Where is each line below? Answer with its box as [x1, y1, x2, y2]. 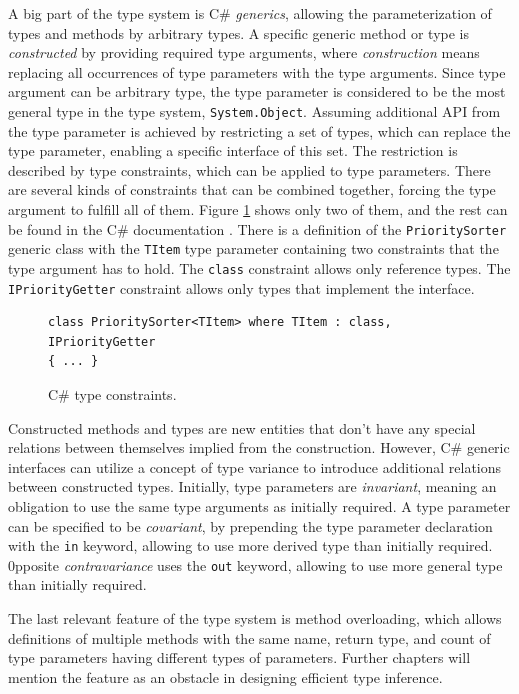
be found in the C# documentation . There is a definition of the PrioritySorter [8, 218, 507, 239]
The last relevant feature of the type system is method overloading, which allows [8, 608, 502, 629]
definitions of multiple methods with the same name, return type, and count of [8, 627, 491, 648]
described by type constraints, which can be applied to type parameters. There [8, 159, 491, 180]
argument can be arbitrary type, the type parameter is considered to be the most [8, 81, 506, 102]
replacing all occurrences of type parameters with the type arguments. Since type [8, 61, 506, 82]
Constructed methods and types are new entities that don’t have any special [8, 417, 476, 438]
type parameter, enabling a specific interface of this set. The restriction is [8, 140, 458, 161]
